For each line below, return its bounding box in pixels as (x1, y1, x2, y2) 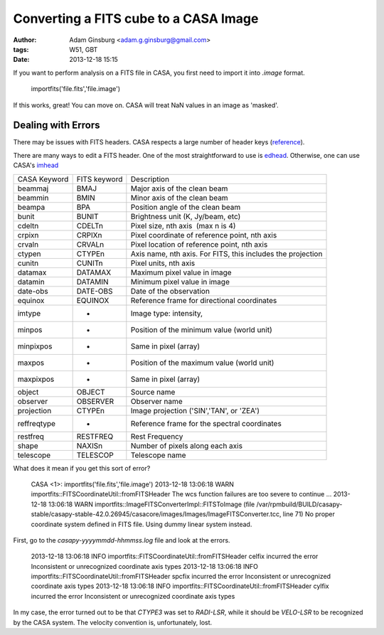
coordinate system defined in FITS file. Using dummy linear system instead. (31, 520, 252, 528)
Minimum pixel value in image (130, 277, 230, 287)
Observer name (130, 396, 183, 406)
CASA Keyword (17, 174, 69, 184)
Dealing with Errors (13, 119, 100, 132)
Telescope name (130, 450, 186, 460)
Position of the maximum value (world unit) (130, 358, 274, 368)
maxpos (17, 358, 45, 368)
